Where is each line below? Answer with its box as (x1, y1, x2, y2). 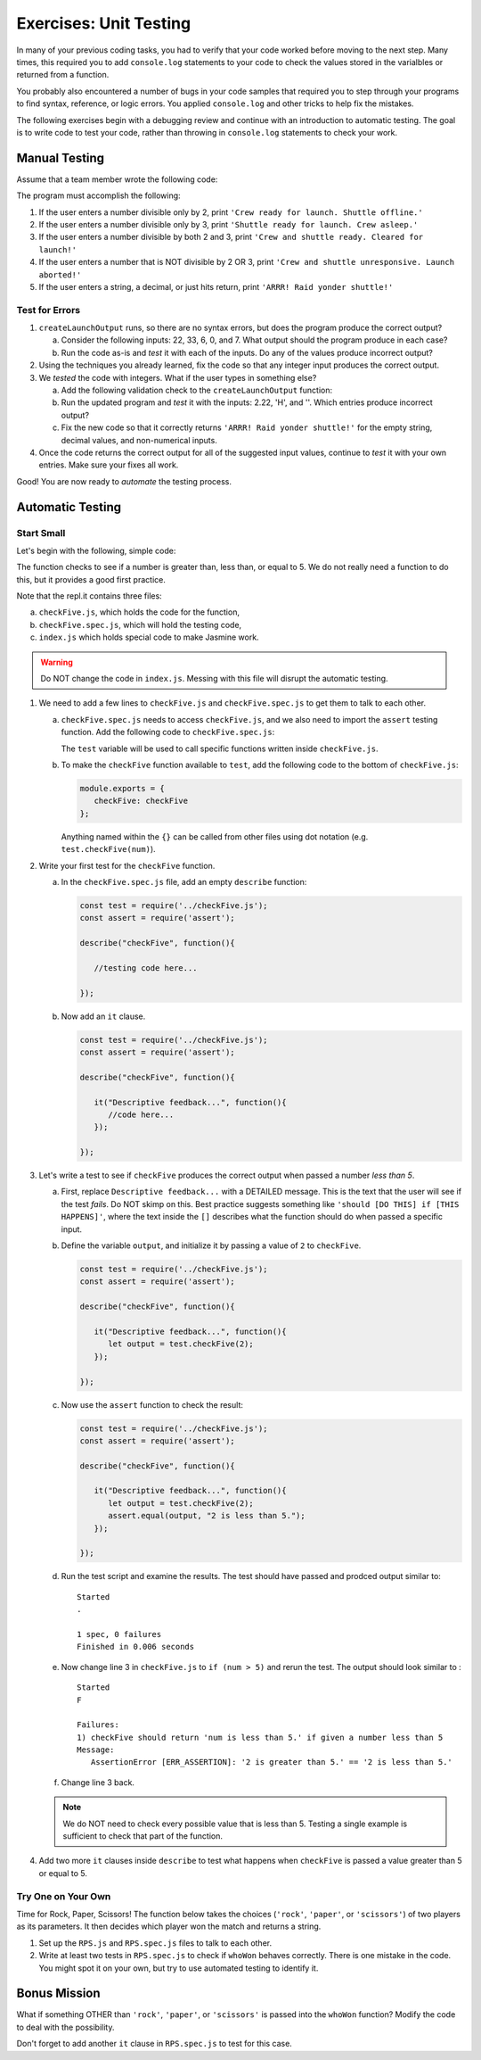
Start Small (16, 526, 66, 539)
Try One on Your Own (16, 1890, 111, 1902)
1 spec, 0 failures (77, 1629, 162, 1639)
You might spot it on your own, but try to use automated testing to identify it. (38, 1963, 319, 1973)
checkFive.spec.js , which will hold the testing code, (38, 619, 242, 630)
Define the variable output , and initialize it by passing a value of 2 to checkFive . (61, 1240, 362, 1251)
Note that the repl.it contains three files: (16, 591, 162, 601)
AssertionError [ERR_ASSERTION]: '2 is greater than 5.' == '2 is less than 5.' (90, 1758, 453, 1767)
